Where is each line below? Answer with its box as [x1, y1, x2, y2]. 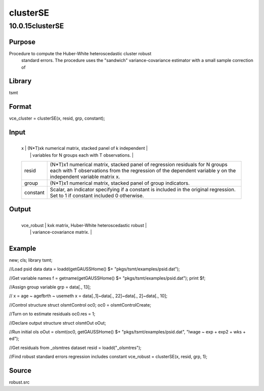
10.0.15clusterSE [9, 21, 64, 30]
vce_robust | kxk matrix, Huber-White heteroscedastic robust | [21, 222, 147, 228]
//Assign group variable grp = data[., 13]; [9, 284, 91, 290]
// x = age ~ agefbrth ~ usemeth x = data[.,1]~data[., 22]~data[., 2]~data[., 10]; [9, 293, 168, 299]
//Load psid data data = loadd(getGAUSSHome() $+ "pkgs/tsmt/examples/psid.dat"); [9, 266, 180, 272]
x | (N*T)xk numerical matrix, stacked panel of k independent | [21, 145, 148, 151]
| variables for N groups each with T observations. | [30, 152, 134, 158]
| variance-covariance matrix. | [30, 229, 92, 235]
